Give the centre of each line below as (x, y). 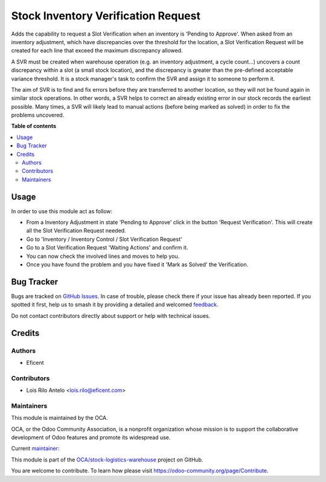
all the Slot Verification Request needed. (76, 231)
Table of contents (34, 126)
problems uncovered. (38, 115)
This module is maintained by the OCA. (59, 418)
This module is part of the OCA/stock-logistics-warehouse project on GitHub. (107, 460)
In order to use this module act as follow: (62, 211)
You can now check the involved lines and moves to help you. (103, 256)
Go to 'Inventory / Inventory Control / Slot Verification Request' (104, 239)
